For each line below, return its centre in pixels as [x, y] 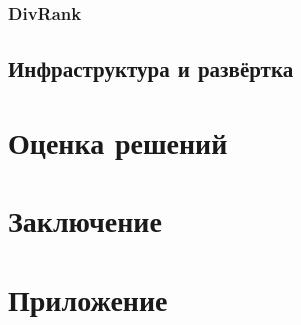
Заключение [85, 220]
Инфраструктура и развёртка [151, 68]
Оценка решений [118, 141]
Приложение [88, 298]
